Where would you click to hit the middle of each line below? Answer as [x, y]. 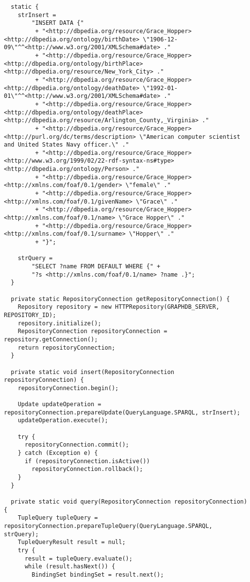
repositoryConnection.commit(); [77, 445]
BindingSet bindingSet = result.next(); [98, 574]
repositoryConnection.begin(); [68, 388]
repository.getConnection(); [51, 339]
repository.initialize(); [59, 323]
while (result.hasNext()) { [70, 567]
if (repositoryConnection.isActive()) [87, 461]
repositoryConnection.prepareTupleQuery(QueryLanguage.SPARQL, [108, 526]
